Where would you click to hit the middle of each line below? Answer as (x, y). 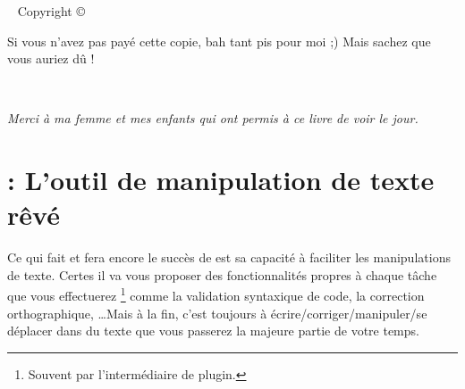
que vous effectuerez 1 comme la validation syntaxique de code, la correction (216, 294)
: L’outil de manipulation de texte (221, 180)
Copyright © (51, 11)
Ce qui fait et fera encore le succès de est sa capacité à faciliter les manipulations (229, 257)
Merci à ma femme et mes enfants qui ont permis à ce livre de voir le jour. (213, 118)
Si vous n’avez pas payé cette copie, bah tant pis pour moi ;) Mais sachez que (219, 41)
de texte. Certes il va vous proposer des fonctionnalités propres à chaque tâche (222, 274)
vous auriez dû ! (51, 58)
